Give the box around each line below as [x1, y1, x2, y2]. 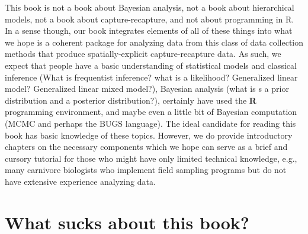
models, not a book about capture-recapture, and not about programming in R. [5, 12, 294, 25]
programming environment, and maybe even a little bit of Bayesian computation [5, 105, 297, 118]
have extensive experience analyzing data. [5, 175, 156, 187]
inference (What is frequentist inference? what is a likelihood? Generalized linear [5, 70, 298, 83]
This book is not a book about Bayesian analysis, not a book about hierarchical [5, 1, 294, 13]
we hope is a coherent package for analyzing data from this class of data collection [5, 36, 303, 48]
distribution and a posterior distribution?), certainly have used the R [5, 94, 256, 106]
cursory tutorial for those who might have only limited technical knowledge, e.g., [5, 152, 297, 164]
